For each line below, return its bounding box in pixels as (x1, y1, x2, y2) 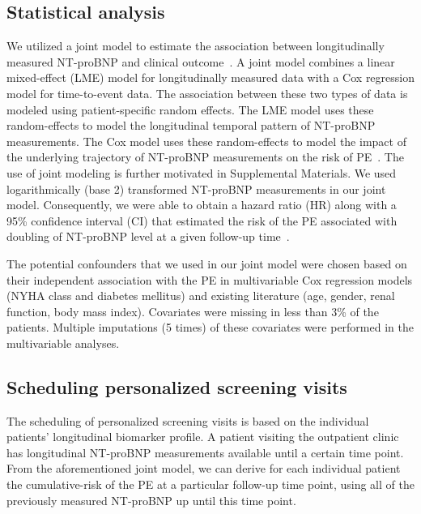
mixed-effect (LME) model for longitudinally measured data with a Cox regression (6, 69, 415, 86)
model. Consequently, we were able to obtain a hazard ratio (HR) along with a (6, 196, 397, 213)
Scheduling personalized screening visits (6, 374, 347, 399)
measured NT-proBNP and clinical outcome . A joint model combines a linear (6, 53, 395, 70)
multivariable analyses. (6, 334, 120, 351)
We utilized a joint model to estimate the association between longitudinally (6, 37, 385, 54)
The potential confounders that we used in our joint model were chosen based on (6, 255, 407, 272)
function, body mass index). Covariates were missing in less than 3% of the (6, 302, 379, 319)
